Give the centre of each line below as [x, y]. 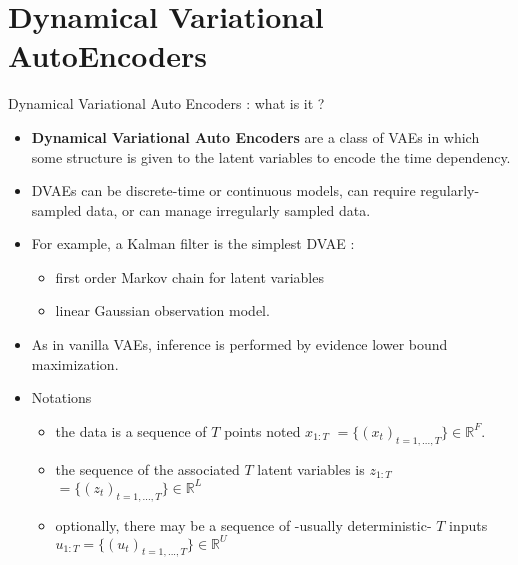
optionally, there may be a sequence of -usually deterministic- [243, 524]
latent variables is [311, 468]
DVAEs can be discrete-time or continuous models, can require [223, 190]
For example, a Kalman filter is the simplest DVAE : [193, 243]
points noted [262, 430]
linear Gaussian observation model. [162, 310]
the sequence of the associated [147, 468]
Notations [61, 397]
